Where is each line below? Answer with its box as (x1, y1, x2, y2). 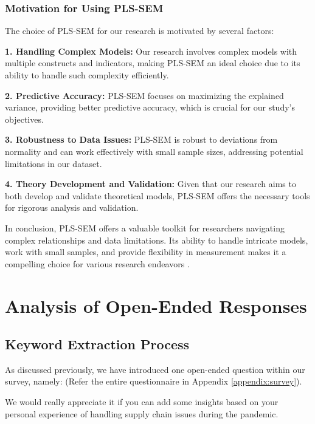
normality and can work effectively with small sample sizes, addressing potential (5, 145, 303, 157)
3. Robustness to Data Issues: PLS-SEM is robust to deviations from (5, 133, 278, 146)
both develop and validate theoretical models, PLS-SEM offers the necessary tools (5, 189, 310, 202)
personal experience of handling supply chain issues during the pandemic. (5, 407, 279, 420)
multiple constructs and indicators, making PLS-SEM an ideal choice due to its (5, 56, 300, 69)
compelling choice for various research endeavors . (5, 257, 190, 270)
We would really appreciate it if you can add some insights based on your (5, 395, 279, 408)
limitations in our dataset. (5, 157, 102, 169)
